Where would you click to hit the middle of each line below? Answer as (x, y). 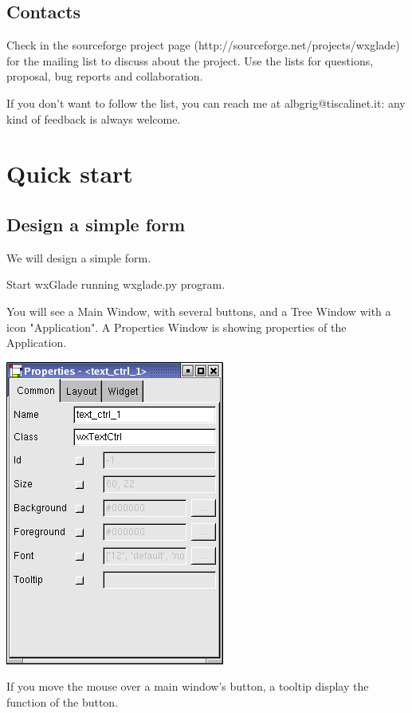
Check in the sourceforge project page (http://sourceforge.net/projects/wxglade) (203, 45)
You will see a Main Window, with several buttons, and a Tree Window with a (199, 311)
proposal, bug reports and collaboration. (105, 76)
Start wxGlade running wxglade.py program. (116, 284)
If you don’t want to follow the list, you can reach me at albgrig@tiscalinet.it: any (206, 102)
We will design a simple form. (79, 257)
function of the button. (63, 701)
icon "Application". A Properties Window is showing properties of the (177, 327)
